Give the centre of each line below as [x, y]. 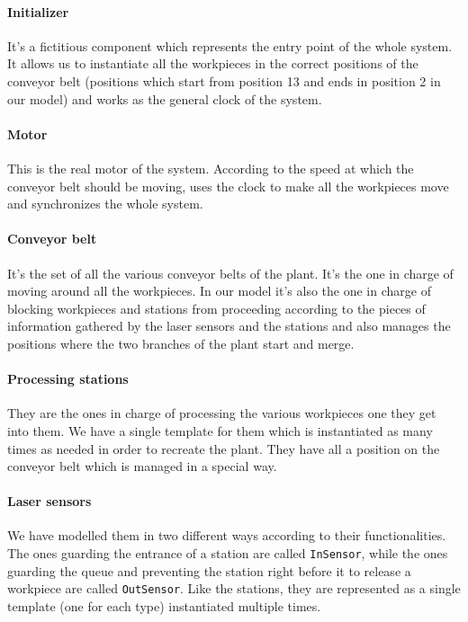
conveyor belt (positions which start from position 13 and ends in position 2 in [224, 80]
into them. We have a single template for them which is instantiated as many [220, 430]
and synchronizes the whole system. [105, 204]
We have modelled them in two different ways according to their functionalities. [227, 535]
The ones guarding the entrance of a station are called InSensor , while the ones [228, 553]
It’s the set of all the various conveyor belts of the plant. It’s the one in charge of [230, 273]
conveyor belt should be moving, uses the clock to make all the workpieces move [228, 186]
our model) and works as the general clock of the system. [165, 98]
